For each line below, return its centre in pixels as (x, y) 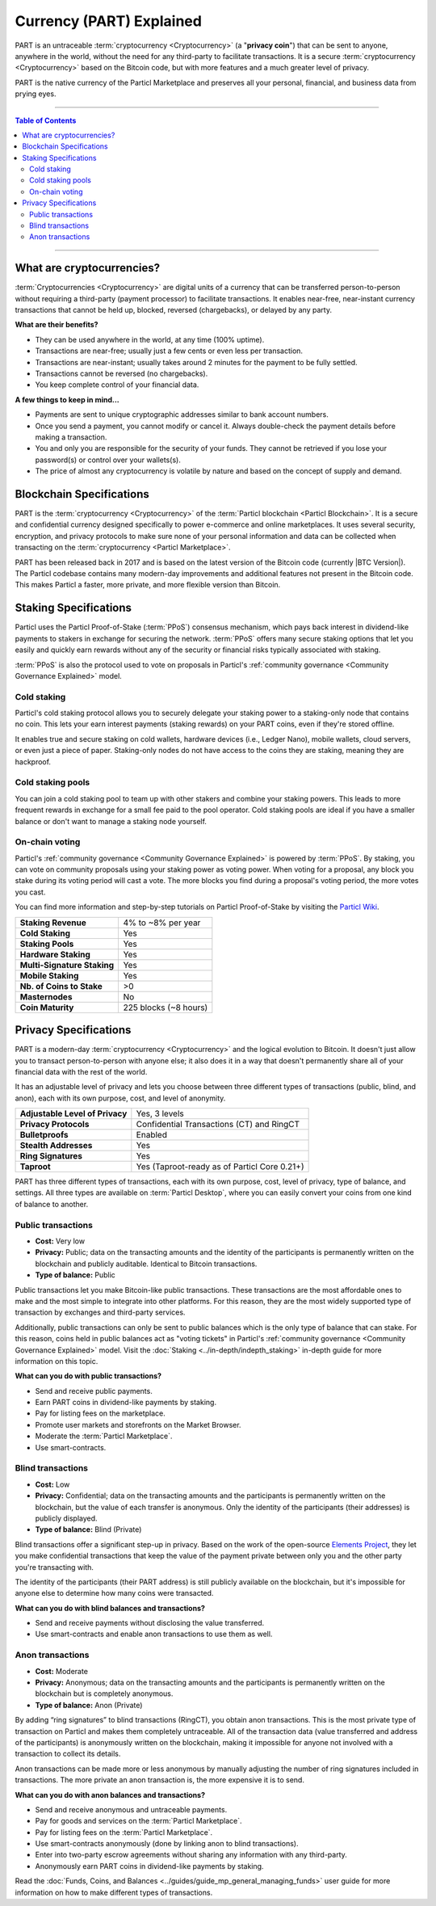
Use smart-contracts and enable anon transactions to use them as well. (154, 1634)
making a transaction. (71, 437)
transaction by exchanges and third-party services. (100, 1312)
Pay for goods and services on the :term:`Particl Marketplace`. (138, 1821)
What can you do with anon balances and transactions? (110, 1795)
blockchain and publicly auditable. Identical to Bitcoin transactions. (146, 1264)
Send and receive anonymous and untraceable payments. (131, 1809)
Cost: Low (52, 1484)
